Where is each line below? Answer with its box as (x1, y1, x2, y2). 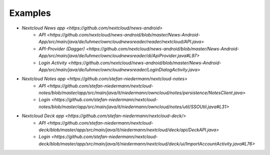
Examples (9, 7, 51, 18)
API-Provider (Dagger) (38, 45, 85, 52)
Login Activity (38, 60, 67, 66)
